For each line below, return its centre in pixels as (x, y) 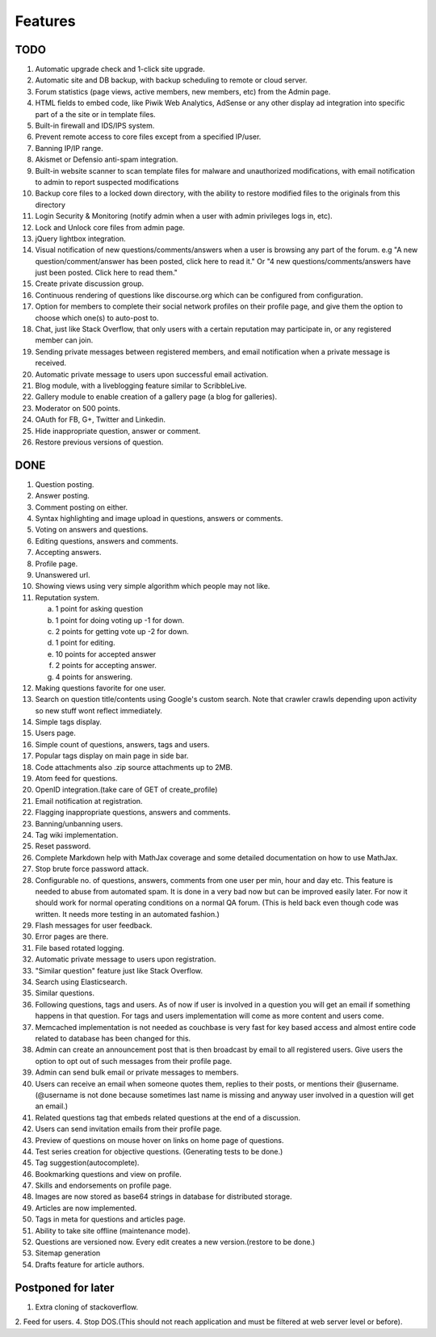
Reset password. (63, 846)
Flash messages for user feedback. (94, 926)
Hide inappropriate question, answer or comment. (118, 431)
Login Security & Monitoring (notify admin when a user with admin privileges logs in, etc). (184, 216)
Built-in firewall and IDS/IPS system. (95, 126)
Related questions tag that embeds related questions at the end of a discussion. (168, 1117)
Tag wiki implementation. (77, 835)
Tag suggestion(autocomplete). (87, 1163)
